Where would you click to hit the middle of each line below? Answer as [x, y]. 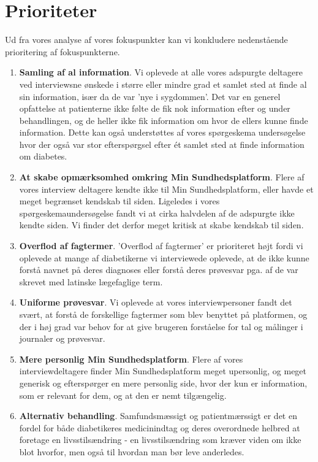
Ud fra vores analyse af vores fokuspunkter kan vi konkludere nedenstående [146, 40]
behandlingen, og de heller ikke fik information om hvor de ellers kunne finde [164, 120]
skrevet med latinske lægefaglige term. [91, 281]
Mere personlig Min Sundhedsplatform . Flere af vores [131, 359]
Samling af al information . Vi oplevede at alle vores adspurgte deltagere [161, 72]
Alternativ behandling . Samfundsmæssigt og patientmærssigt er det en [158, 416]
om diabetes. [43, 156]
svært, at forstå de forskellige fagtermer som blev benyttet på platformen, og [163, 314]
